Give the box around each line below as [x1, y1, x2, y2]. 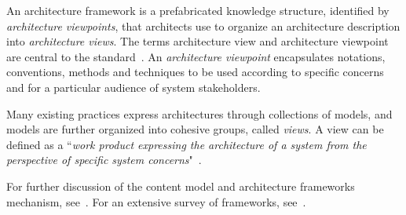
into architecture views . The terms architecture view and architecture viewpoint [6, 33, 389, 49]
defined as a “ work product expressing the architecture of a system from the [6, 136, 367, 152]
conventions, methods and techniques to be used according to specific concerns [6, 64, 384, 80]
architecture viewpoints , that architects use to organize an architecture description [6, 17, 401, 34]
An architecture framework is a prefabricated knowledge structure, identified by [6, 2, 390, 18]
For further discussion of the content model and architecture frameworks [6, 177, 355, 194]
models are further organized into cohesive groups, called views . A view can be [6, 121, 384, 137]
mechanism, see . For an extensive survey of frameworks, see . [6, 193, 306, 210]
